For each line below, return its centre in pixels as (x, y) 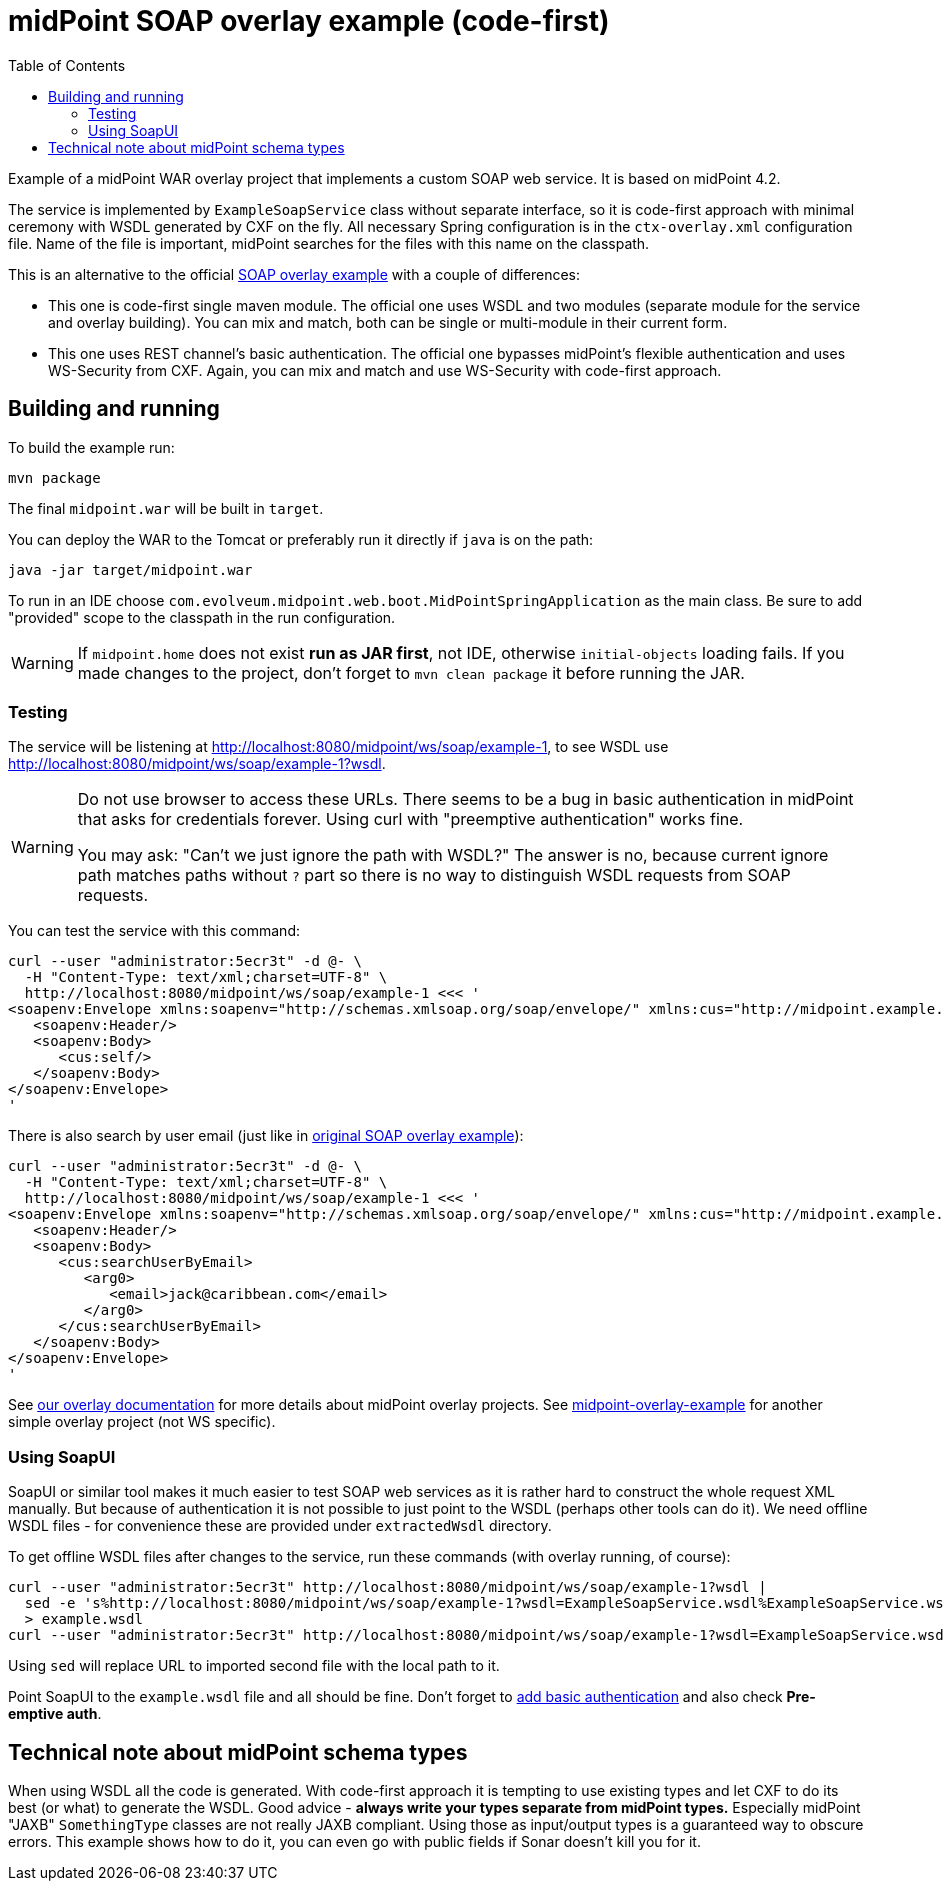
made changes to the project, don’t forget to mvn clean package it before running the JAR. (411, 672)
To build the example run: (91, 447)
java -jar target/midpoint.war (130, 569)
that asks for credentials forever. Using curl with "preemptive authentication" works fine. (410, 819)
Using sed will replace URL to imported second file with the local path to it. (254, 1666)
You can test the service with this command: (154, 931)
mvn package (54, 477)
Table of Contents (67, 65)
